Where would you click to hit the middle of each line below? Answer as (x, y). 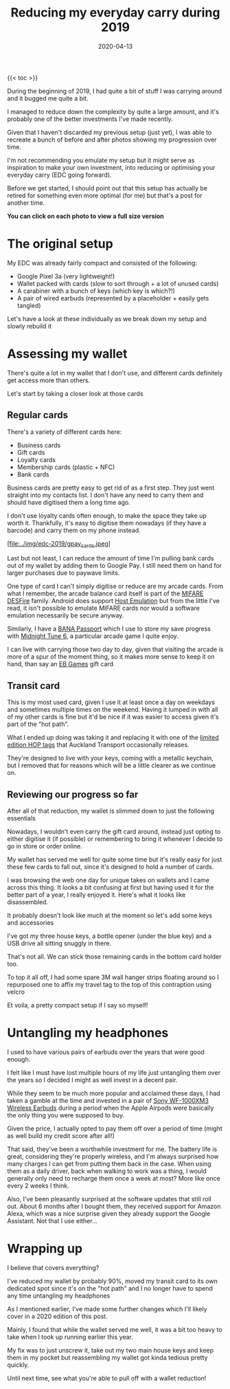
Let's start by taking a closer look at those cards (75, 393)
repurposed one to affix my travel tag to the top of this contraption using (109, 985)
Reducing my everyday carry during (115, 13)
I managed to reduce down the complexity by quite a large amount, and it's (113, 111)
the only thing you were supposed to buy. (66, 1115)
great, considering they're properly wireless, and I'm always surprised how (113, 1156)
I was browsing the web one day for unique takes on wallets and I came (108, 880)
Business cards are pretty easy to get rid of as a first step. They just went (111, 488)
